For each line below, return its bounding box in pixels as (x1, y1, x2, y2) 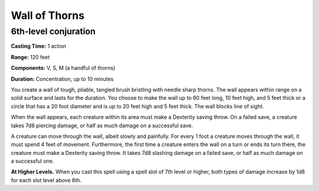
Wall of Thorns (11, 9, 85, 22)
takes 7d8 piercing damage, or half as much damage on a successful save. (11, 122, 193, 129)
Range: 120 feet (11, 53, 50, 60)
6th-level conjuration (11, 26, 96, 37)
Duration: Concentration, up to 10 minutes (11, 75, 114, 82)
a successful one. (11, 157, 54, 165)
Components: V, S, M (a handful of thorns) (11, 64, 115, 72)
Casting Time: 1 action (11, 43, 67, 50)
